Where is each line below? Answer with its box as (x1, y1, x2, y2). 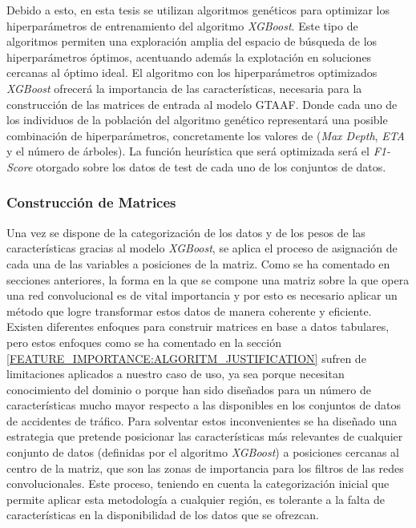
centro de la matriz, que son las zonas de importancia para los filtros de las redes (6, 459, 404, 476)
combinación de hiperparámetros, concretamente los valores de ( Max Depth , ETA (6, 127, 405, 143)
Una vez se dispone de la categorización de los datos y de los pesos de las (6, 224, 366, 240)
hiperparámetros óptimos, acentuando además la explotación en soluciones (6, 48, 372, 65)
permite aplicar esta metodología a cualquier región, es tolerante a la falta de (6, 490, 386, 507)
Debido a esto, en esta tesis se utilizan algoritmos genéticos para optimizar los (6, 2, 390, 18)
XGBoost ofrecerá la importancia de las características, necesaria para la (6, 79, 362, 96)
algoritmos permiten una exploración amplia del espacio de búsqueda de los (6, 33, 378, 50)
